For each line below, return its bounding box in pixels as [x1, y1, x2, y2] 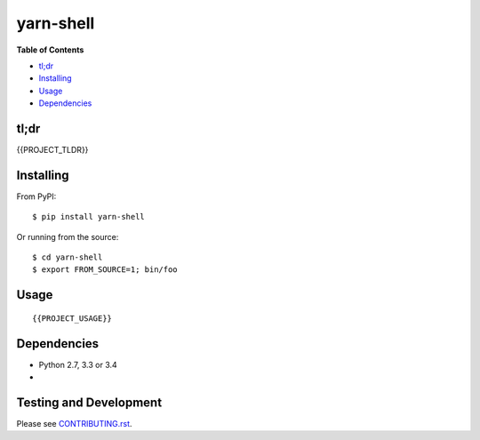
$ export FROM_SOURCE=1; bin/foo [32, 265, 178, 275]
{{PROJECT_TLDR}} [16, 145, 89, 156]
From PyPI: [16, 191, 57, 202]
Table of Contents [16, 44, 84, 55]
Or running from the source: [16, 231, 119, 242]
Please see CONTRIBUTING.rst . [16, 419, 132, 429]
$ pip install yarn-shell [32, 212, 146, 222]
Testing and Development [16, 396, 163, 410]
